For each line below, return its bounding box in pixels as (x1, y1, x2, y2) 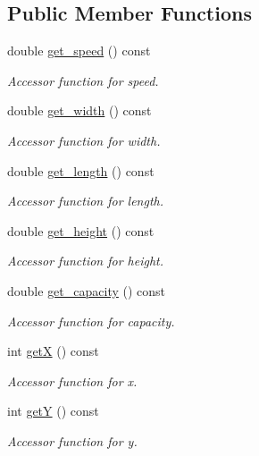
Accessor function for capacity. (7, 311, 175, 330)
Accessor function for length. (7, 191, 164, 210)
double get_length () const (7, 161, 155, 180)
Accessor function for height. (7, 251, 164, 270)
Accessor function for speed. (7, 71, 159, 89)
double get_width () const (7, 101, 152, 120)
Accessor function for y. (7, 431, 138, 450)
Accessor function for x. (7, 371, 138, 390)
